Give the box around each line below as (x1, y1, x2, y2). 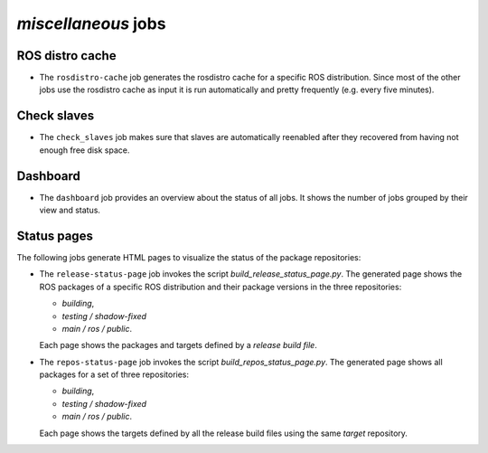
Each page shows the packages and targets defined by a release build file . (39, 340, 318, 351)
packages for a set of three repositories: (39, 369, 190, 380)
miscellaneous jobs (16, 14, 166, 33)
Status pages (16, 228, 94, 243)
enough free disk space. (39, 145, 130, 156)
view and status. (39, 204, 101, 216)
